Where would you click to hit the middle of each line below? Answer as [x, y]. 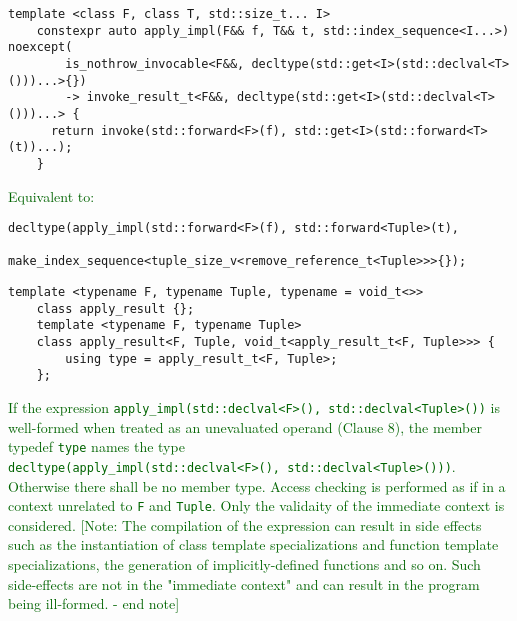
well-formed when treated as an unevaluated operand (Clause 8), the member [245, 426]
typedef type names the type [96, 446]
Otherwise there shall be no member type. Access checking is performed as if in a [257, 485]
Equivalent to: [51, 195]
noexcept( [40, 47]
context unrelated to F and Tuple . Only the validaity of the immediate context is [256, 505]
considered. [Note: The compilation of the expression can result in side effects [245, 524]
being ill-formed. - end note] [94, 603]
